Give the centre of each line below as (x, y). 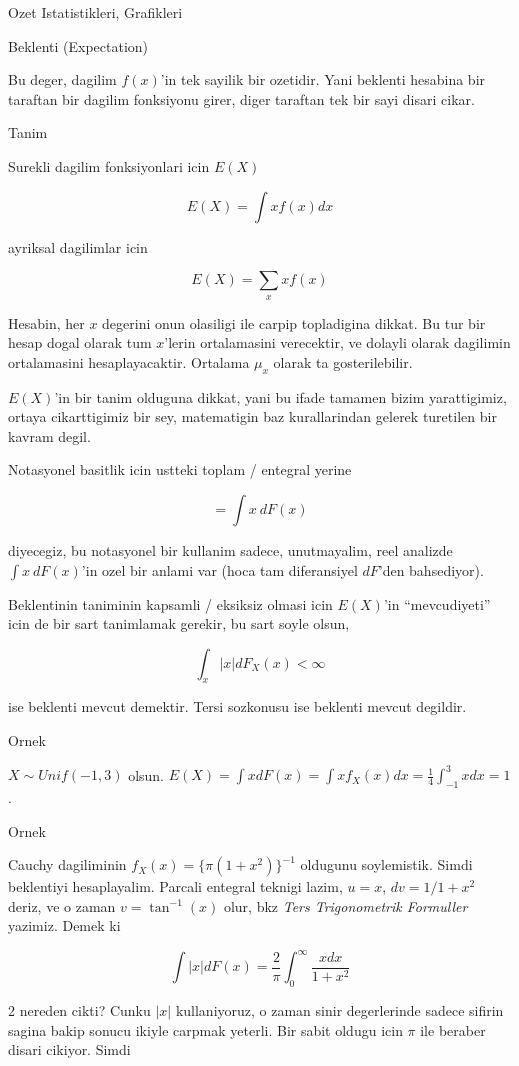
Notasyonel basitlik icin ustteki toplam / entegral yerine (180, 469)
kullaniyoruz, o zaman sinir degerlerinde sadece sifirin (339, 1010)
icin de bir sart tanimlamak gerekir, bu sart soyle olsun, (179, 623)
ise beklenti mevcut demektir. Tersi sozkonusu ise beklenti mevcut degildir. (237, 706)
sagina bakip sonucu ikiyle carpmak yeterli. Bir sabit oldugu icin (205, 1029)
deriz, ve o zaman (62, 905)
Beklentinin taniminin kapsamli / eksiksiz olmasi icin (170, 603)
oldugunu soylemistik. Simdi (386, 864)
